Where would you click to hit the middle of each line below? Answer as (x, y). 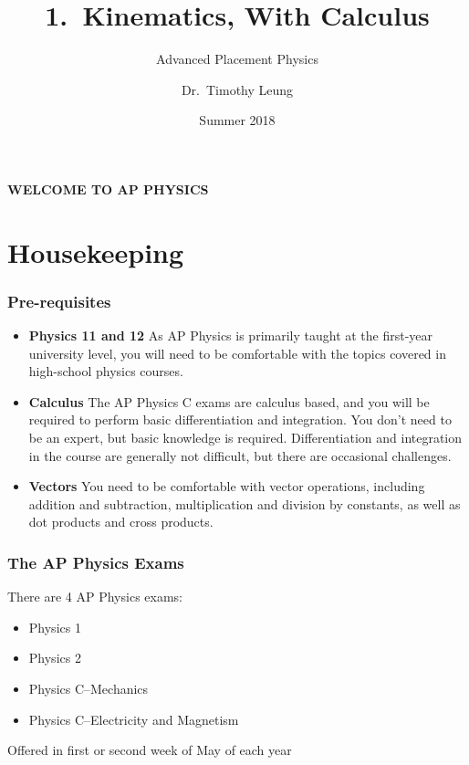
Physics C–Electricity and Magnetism (134, 719)
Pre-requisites (59, 301)
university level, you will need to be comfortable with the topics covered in (237, 353)
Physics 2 (55, 658)
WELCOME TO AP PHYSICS (108, 189)
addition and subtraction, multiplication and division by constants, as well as (245, 503)
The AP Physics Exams (96, 562)
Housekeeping (96, 252)
